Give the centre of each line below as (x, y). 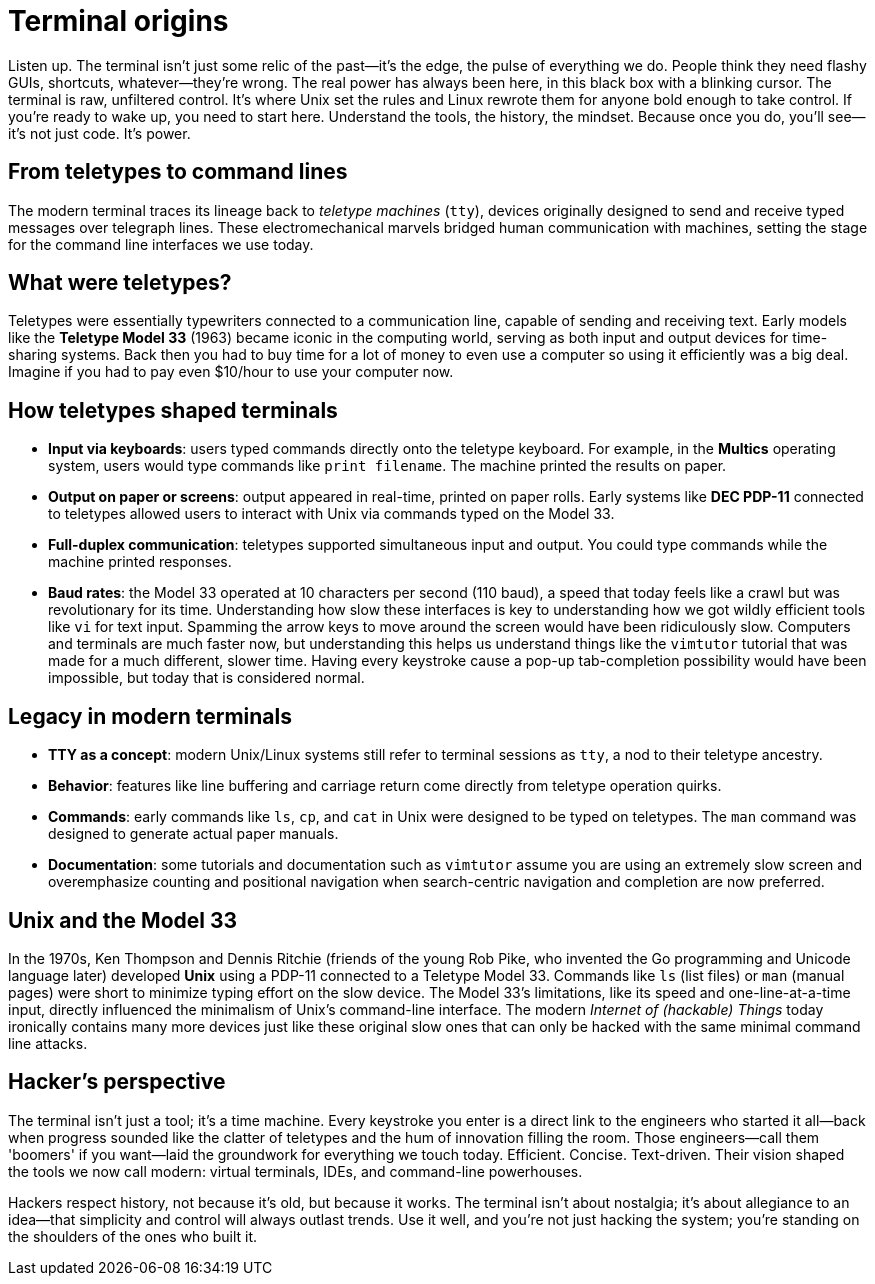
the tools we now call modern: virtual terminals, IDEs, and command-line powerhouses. (295, 1171)
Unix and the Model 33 (123, 920)
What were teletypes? (120, 283)
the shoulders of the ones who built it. (133, 1236)
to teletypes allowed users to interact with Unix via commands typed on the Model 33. (331, 514)
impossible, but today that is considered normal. (206, 678)
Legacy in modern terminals (150, 716)
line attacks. (48, 1043)
